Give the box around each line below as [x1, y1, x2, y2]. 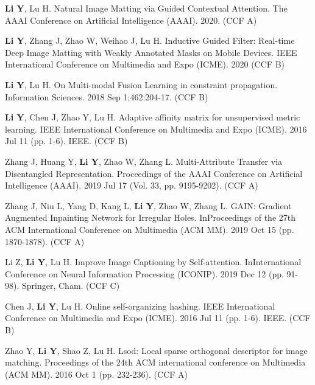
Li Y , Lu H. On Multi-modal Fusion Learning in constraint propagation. [5, 78, 278, 91]
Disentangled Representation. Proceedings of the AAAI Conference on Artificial [5, 167, 303, 179]
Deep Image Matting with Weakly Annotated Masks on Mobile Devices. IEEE [5, 46, 297, 58]
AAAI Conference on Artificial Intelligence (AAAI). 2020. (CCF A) [5, 13, 257, 26]
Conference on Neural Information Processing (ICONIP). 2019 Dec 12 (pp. [5, 267, 284, 280]
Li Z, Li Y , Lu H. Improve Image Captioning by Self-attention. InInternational [5, 255, 302, 268]
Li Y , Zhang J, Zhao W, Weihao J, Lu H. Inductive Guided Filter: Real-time [5, 34, 295, 47]
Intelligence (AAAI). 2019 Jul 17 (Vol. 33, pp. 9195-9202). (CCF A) [5, 179, 258, 192]
